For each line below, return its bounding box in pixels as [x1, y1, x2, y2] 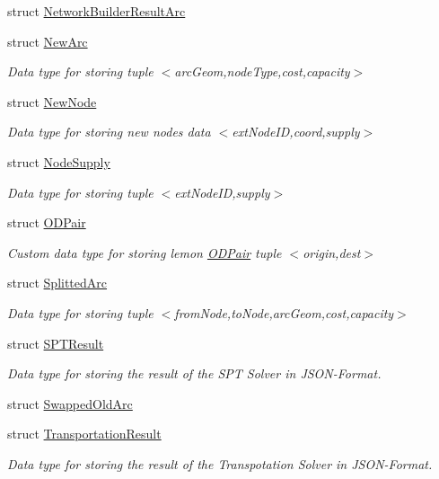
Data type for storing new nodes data [7, 122, 211, 141]
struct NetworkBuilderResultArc [7, 2, 186, 20]
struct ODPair [7, 213, 86, 232]
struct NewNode [7, 92, 97, 111]
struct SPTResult [7, 333, 104, 352]
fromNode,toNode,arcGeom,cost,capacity [174, 303, 394, 322]
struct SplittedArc [7, 273, 108, 292]
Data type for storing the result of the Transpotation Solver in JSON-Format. [7, 454, 433, 473]
